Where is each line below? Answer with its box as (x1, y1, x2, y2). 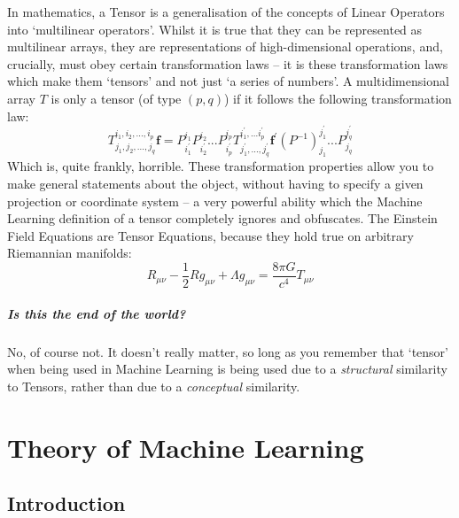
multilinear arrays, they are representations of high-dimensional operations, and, (7, 37, 443, 56)
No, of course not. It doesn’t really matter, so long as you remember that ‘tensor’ (7, 342, 448, 360)
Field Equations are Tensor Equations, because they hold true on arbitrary (7, 226, 414, 244)
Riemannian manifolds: (7, 244, 132, 262)
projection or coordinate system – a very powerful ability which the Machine (7, 191, 423, 210)
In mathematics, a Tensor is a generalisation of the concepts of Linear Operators (7, 3, 445, 20)
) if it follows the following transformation (223, 89, 452, 107)
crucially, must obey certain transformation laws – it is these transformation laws (7, 54, 448, 73)
